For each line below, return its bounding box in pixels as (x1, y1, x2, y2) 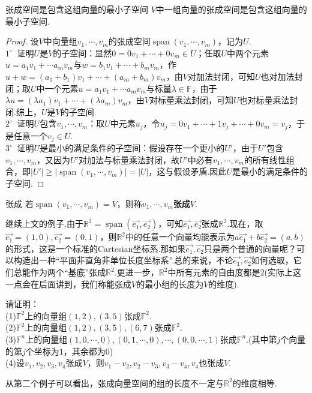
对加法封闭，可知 (187, 70, 255, 82)
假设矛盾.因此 (173, 165, 227, 178)
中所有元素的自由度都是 (167, 266, 260, 278)
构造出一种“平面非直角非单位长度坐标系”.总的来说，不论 (13, 254, 233, 266)
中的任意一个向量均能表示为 (125, 230, 235, 243)
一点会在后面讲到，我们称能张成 (5, 277, 131, 290)
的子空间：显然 (53, 46, 112, 59)
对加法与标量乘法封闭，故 (78, 153, 179, 166)
